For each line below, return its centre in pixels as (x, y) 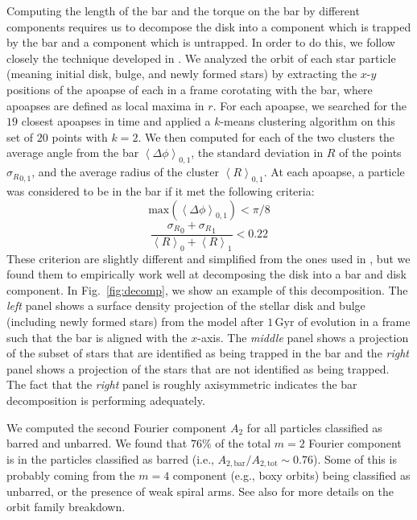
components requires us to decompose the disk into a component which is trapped (209, 26)
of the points (370, 153)
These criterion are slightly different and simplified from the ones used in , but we (208, 258)
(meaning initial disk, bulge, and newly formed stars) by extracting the (182, 74)
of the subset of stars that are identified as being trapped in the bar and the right (208, 353)
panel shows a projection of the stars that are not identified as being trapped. (198, 368)
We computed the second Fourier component (117, 427)
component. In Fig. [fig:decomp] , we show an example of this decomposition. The (207, 289)
